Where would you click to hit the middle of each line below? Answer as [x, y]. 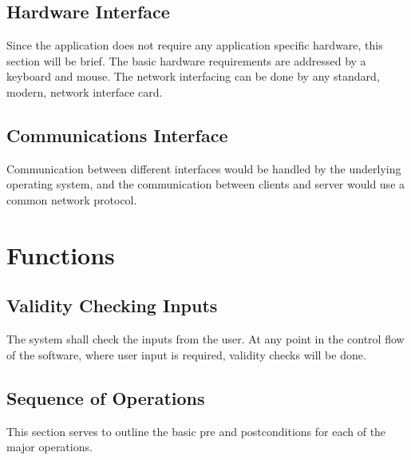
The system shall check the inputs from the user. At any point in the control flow [205, 339]
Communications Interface [117, 135]
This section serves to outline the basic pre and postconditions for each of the [196, 431]
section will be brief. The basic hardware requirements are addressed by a [186, 60]
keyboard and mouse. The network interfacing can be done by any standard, [193, 76]
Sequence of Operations [106, 397]
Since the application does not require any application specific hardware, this [195, 45]
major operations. [49, 447]
